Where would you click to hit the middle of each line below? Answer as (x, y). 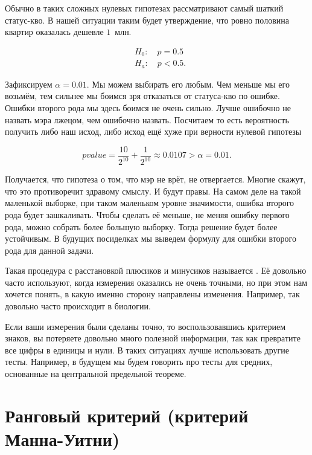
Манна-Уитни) (62, 439)
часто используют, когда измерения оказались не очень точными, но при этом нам (156, 282)
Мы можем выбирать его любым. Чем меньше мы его (191, 84)
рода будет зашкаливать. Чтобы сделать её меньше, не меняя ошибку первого (147, 214)
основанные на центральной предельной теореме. (96, 374)
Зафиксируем (29, 84)
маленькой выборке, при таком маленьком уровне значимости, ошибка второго (150, 203)
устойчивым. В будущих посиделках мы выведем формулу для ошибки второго (151, 238)
